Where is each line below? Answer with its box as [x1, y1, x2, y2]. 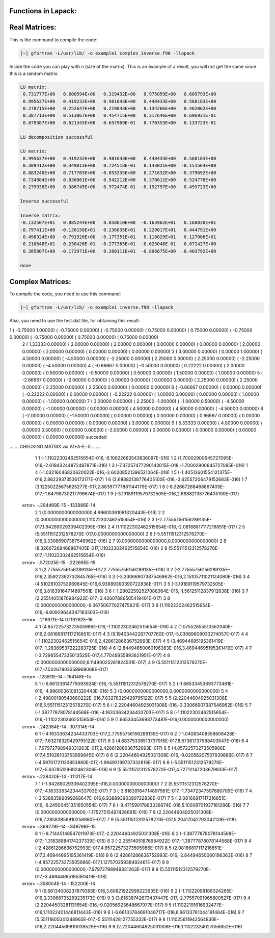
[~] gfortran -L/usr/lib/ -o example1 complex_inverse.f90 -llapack [20, 50, 195, 56]
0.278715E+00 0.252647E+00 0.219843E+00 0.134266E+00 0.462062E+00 [23, 106, 216, 112]
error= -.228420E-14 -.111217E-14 [22, 773, 93, 780]
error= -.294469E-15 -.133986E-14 [22, 502, 96, 509]
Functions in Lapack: [9, 7, 77, 15]
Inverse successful [20, 198, 69, 204]
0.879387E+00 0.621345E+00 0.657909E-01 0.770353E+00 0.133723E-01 [23, 120, 216, 125]
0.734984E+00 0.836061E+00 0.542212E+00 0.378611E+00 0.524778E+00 [23, 176, 216, 183]
